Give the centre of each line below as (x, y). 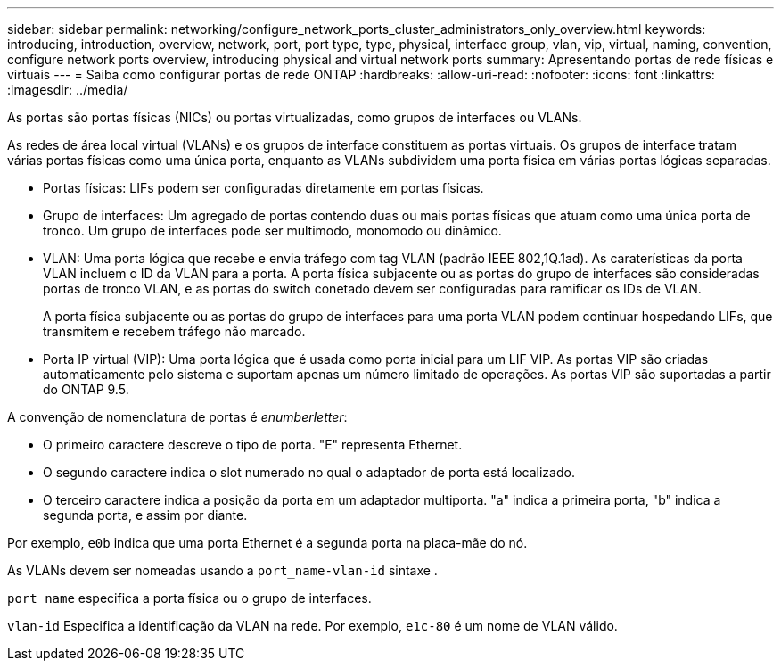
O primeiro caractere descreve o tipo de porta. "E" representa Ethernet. (253, 445)
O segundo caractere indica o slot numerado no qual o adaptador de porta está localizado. (309, 472)
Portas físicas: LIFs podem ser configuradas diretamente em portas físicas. (263, 188)
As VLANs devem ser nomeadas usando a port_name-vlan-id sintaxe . (222, 570)
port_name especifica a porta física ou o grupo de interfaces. (189, 598)
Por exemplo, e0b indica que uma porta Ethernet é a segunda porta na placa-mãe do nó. (267, 543)
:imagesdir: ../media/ (68, 90)
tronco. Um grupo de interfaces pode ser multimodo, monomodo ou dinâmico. (272, 231)
